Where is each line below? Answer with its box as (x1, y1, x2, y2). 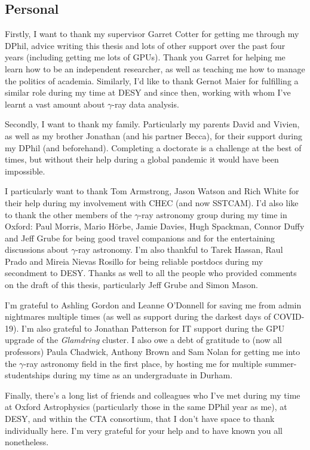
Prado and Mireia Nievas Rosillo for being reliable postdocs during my (5, 255, 263, 267)
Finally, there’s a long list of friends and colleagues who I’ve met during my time (5, 388, 300, 401)
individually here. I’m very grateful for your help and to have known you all (5, 424, 283, 436)
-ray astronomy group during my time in (139, 208, 287, 221)
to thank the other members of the (5, 208, 132, 221)
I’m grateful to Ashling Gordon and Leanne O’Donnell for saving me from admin (5, 298, 302, 311)
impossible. (5, 164, 45, 177)
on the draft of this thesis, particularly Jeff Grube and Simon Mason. (5, 278, 258, 291)
